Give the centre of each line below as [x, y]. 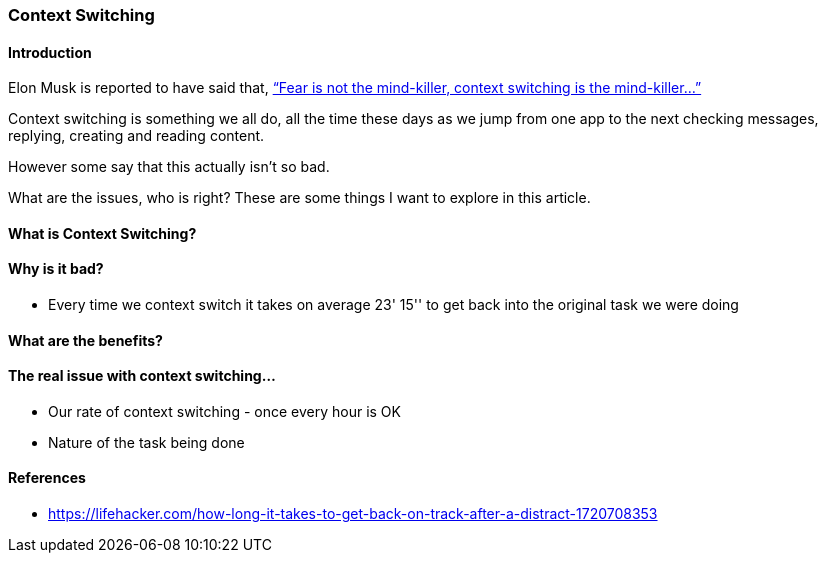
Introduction [50, 52]
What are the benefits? [85, 340]
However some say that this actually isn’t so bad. [169, 167]
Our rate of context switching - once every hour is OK [224, 411]
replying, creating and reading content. [136, 136]
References [47, 478]
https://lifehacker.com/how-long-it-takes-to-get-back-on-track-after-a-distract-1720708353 [353, 514]
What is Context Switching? [102, 233]
